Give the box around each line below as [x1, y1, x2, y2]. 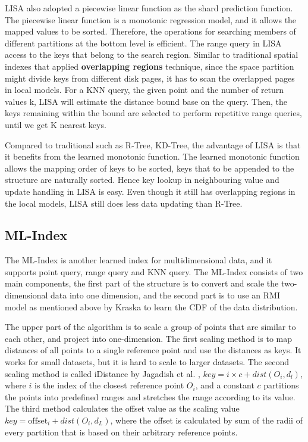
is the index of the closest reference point [34, 379, 184, 391]
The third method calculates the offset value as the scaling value [5, 402, 240, 415]
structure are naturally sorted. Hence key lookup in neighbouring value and [5, 173, 279, 186]
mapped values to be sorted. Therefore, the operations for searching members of [5, 25, 296, 38]
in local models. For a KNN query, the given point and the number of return [5, 83, 284, 96]
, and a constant [195, 379, 254, 391]
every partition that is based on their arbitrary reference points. [5, 425, 238, 438]
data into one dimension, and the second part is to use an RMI [51, 289, 281, 301]
